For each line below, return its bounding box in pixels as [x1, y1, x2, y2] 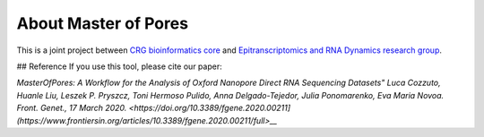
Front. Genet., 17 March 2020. [16, 103, 127, 114]
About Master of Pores [16, 13, 188, 33]
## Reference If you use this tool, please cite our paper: [16, 61, 223, 72]
